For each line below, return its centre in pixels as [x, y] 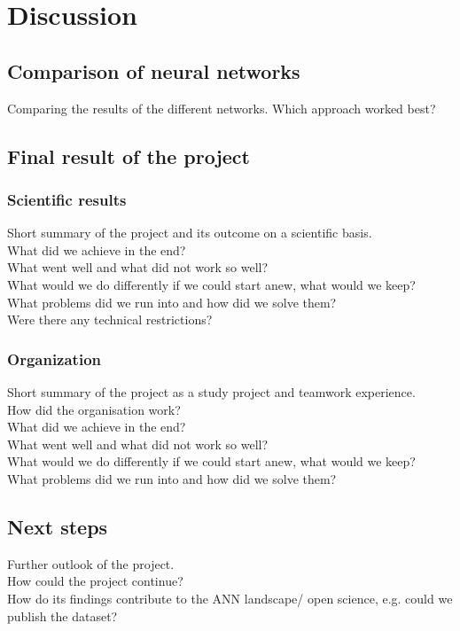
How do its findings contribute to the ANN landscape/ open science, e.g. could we [230, 598]
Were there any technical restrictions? [110, 319]
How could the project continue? [95, 581]
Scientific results [67, 199]
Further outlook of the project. [91, 563]
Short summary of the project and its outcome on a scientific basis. [190, 233]
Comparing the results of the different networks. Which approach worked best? [222, 108]
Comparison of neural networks [154, 70]
